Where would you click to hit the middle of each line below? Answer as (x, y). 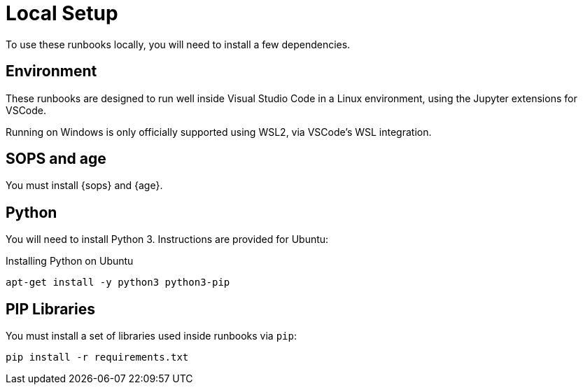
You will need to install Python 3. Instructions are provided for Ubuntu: (167, 239)
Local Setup (62, 13)
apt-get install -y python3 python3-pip (118, 283)
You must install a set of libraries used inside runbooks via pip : (151, 336)
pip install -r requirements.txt (97, 357)
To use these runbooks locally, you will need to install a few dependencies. (178, 44)
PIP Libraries (50, 309)
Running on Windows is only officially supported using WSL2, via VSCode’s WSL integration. (219, 132)
